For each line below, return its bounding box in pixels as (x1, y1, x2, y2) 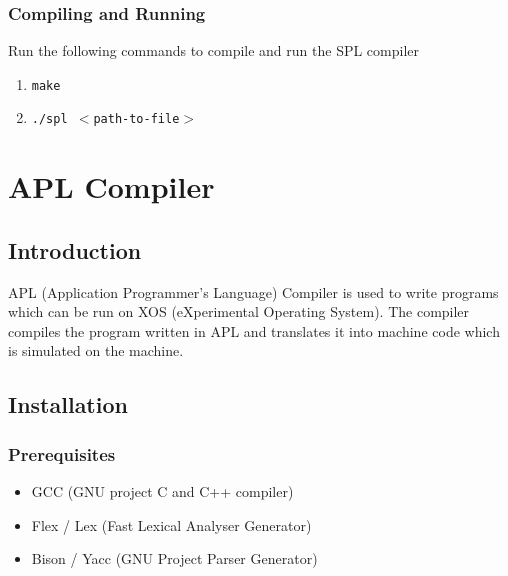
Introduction (8, 234, 142, 265)
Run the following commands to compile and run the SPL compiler (8, 40, 420, 61)
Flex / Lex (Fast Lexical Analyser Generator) (31, 514, 312, 535)
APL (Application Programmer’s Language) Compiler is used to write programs (8, 281, 499, 302)
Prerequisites (8, 441, 116, 466)
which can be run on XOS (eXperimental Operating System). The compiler (8, 301, 470, 322)
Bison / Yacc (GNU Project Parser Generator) (31, 548, 318, 569)
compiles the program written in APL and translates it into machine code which (8, 320, 500, 341)
